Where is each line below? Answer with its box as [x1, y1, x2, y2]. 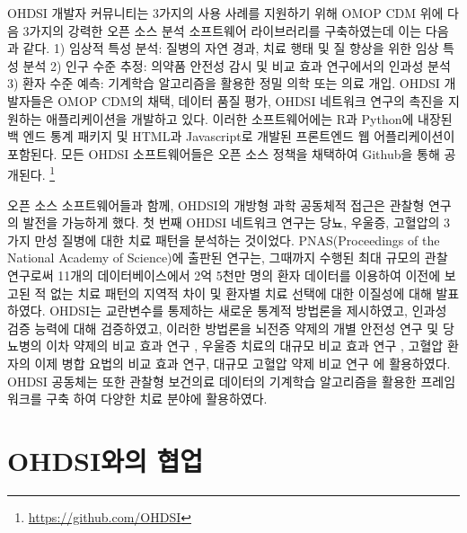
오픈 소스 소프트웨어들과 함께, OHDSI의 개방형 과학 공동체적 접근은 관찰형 [7, 195, 425, 214]
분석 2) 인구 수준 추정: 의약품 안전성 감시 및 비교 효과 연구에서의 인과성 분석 [22, 56, 451, 75]
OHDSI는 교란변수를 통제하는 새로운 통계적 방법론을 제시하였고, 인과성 [49, 301, 447, 320]
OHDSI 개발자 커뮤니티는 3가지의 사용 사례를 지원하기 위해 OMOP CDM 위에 [7, 4, 444, 22]
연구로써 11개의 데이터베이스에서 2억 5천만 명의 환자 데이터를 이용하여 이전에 [7, 265, 441, 284]
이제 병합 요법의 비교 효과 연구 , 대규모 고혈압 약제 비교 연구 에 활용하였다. [34, 353, 451, 372]
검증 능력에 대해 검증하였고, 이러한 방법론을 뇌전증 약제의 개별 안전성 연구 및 [7, 318, 439, 337]
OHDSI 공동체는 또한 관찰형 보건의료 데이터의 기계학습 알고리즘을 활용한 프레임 [7, 371, 456, 390]
